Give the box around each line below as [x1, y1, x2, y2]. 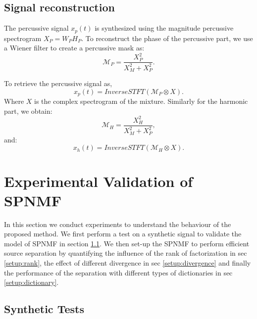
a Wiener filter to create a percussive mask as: [4, 43, 145, 53]
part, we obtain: [4, 105, 52, 116]
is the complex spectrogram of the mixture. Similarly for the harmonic [34, 96, 248, 106]
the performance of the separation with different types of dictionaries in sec [4, 267, 233, 277]
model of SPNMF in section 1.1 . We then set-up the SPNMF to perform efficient [4, 238, 250, 248]
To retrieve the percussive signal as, [4, 78, 112, 89]
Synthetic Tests [4, 301, 84, 317]
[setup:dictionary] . [4, 277, 59, 287]
